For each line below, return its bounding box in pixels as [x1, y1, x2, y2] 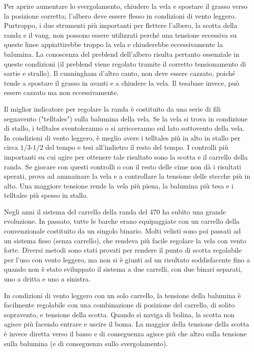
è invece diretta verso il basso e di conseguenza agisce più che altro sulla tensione [4, 329, 247, 338]
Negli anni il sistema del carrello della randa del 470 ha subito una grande [4, 206, 226, 216]
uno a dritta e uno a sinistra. [4, 274, 91, 284]
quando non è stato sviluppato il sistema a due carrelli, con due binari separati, [4, 264, 242, 274]
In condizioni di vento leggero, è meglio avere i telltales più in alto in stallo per [4, 132, 241, 142]
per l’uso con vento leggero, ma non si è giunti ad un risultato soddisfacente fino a [4, 254, 250, 264]
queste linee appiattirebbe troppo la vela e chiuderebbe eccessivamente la [4, 39, 223, 49]
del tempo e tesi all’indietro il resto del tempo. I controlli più [45, 142, 229, 152]
